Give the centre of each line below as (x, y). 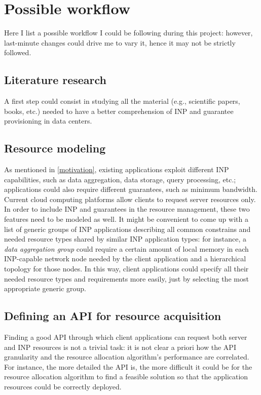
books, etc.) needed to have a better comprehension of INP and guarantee (119, 111)
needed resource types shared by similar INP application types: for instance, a (125, 239)
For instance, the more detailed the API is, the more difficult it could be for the (128, 366)
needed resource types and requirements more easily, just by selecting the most (126, 278)
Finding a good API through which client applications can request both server (126, 337)
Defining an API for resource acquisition (113, 316)
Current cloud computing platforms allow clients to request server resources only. (130, 199)
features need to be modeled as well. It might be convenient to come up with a (126, 219)
